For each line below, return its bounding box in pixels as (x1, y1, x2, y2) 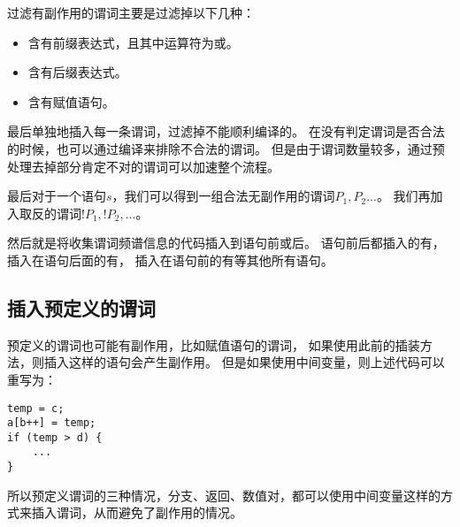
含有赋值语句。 (27, 92, 115, 111)
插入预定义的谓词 (7, 294, 156, 321)
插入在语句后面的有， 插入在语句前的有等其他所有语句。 (7, 250, 333, 269)
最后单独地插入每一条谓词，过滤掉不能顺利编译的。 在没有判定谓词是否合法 (7, 122, 445, 141)
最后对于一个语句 (7, 187, 106, 205)
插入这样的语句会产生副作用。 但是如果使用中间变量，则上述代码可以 (43, 353, 445, 371)
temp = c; (7, 401, 65, 415)
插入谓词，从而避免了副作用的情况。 (31, 503, 242, 522)
